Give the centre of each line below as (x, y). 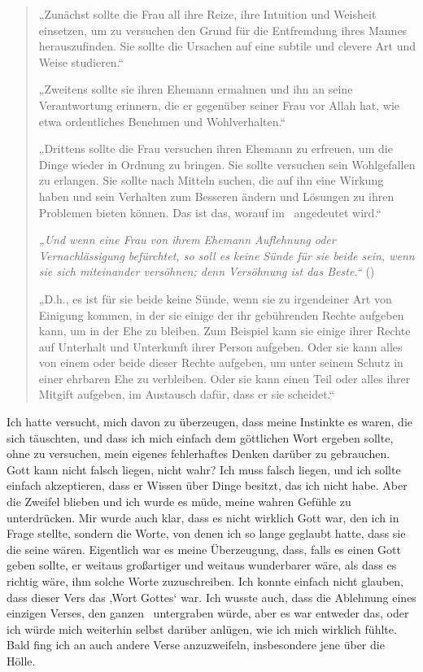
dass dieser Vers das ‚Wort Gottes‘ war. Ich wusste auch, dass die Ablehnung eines (211, 597)
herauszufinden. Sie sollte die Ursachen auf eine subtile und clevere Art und (227, 46)
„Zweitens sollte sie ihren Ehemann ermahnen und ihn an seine (196, 89)
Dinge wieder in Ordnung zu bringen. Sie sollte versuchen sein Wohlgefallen (227, 164)
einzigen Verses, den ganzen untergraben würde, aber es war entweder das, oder (208, 613)
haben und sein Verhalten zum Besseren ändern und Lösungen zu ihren (216, 196)
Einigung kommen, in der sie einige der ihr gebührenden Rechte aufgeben (221, 314)
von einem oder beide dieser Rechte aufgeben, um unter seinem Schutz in (221, 362)
